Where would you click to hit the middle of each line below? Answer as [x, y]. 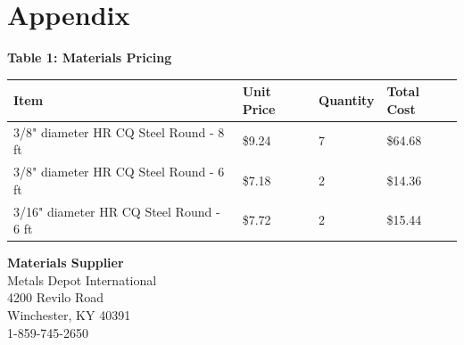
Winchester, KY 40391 [69, 315]
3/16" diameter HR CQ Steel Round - [117, 211]
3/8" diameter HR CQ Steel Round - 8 [119, 131]
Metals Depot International [82, 279]
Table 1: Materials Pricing [90, 57]
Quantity [347, 100]
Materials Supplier [66, 263]
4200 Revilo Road [56, 297]
